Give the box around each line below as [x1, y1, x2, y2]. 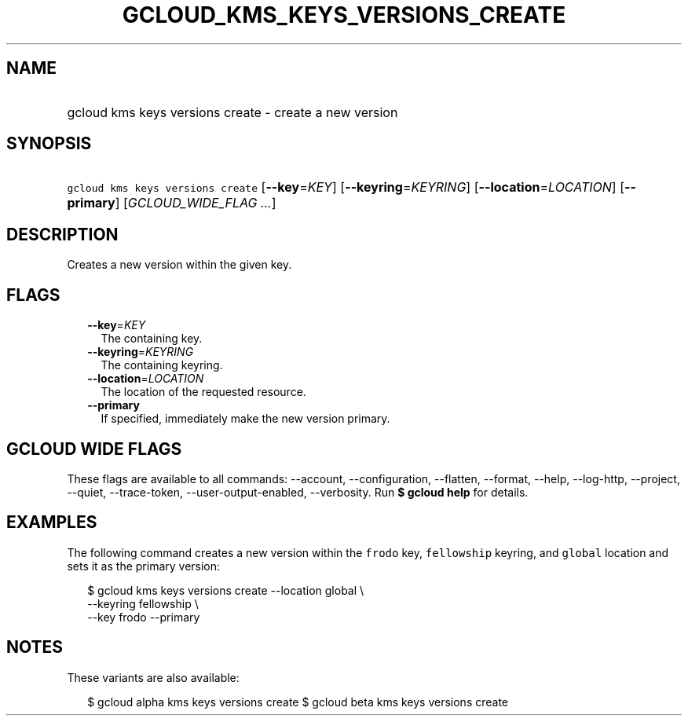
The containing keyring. [101, 358, 223, 372]
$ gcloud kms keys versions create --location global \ [87, 583, 364, 597]
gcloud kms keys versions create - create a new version [67, 104, 398, 120]
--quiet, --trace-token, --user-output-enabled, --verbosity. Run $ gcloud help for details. [67, 485, 529, 499]
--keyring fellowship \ [87, 596, 199, 610]
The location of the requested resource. [101, 385, 306, 399]
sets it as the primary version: [67, 559, 221, 573]
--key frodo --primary [87, 610, 200, 624]
